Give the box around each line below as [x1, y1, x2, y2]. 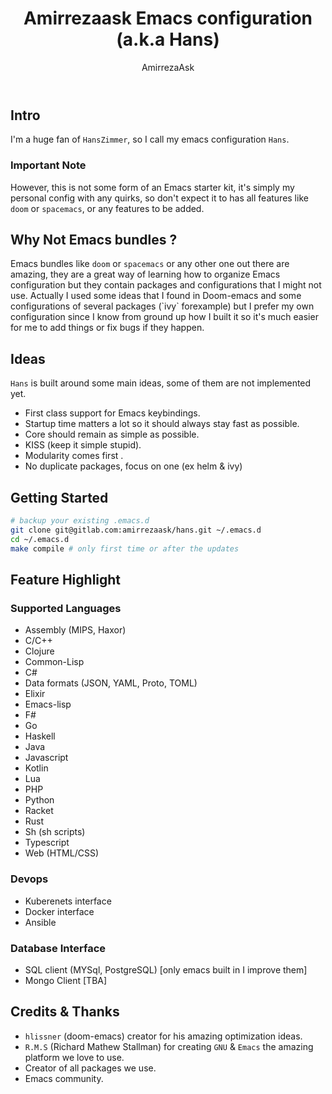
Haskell [24, 730, 56, 742]
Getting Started [10, 489, 109, 506]
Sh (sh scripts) [24, 826, 86, 838]
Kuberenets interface [24, 895, 112, 907]
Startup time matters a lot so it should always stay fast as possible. [24, 418, 300, 430]
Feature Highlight [10, 571, 122, 588]
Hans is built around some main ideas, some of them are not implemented [10, 377, 312, 389]
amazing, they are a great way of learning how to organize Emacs [10, 268, 281, 281]
